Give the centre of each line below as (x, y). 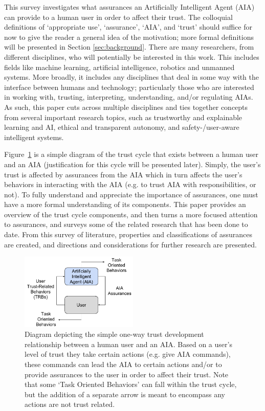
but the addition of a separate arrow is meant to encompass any (125, 394)
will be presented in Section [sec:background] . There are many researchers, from (129, 47)
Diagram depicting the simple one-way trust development (114, 334)
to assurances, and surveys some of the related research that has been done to (126, 224)
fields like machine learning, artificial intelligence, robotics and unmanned (119, 67)
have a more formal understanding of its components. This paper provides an (125, 204)
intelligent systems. (34, 137)
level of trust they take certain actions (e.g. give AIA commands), (128, 354)
